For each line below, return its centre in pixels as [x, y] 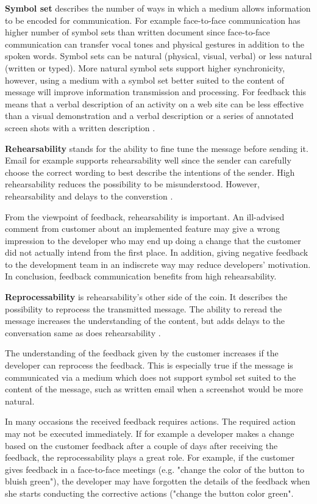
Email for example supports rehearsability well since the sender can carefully [148, 160]
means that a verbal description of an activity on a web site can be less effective [154, 103]
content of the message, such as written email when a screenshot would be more [154, 389]
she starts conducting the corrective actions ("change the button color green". [149, 493]
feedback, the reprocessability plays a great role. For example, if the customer [150, 457]
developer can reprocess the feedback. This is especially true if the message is [149, 365]
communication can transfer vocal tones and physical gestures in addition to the [155, 44]
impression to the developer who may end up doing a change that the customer [153, 240]
